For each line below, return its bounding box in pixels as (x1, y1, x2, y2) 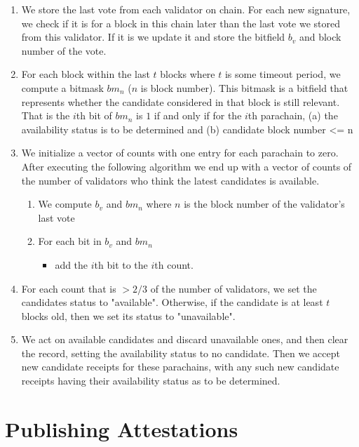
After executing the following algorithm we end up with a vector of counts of (21, 159, 352, 173)
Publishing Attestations (5, 414, 238, 443)
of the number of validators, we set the (150, 281, 317, 295)
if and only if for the (154, 108, 242, 123)
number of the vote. (21, 43, 107, 58)
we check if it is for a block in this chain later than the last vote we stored (21, 15, 340, 30)
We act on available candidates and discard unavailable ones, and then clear (21, 332, 348, 347)
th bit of (76, 108, 112, 123)
